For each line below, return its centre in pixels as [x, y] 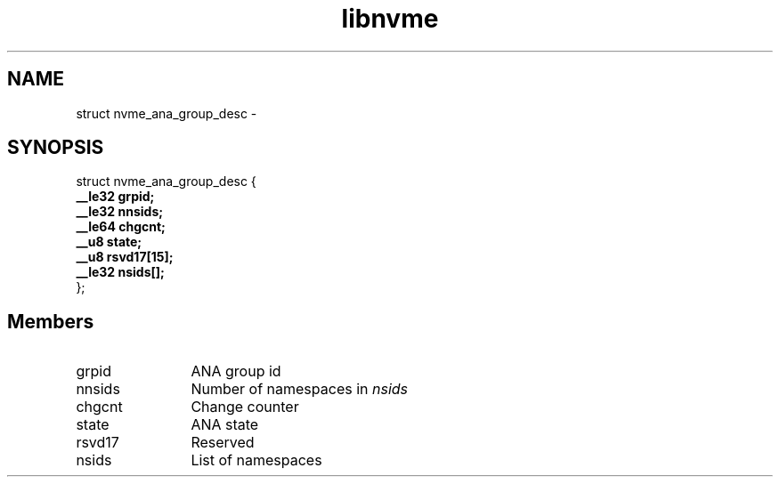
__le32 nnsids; [120, 212]
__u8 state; [109, 242]
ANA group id [236, 371]
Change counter [245, 407]
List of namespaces [256, 460]
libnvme [390, 19]
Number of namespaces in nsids [300, 389]
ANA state [225, 425]
